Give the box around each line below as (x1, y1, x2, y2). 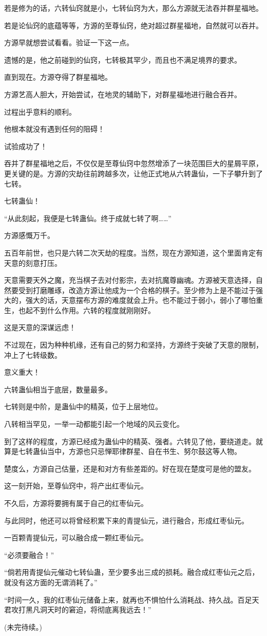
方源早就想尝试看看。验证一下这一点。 (4, 37, 133, 48)
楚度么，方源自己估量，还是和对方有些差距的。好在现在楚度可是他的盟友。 (4, 463, 256, 474)
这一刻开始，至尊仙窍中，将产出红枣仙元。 (4, 480, 148, 491)
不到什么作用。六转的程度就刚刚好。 (32, 304, 155, 315)
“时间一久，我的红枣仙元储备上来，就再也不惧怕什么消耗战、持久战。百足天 (4, 594, 259, 605)
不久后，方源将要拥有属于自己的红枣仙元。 (4, 498, 148, 508)
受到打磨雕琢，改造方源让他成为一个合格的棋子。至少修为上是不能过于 (18, 284, 256, 295)
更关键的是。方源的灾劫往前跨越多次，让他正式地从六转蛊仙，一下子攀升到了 (4, 168, 263, 178)
